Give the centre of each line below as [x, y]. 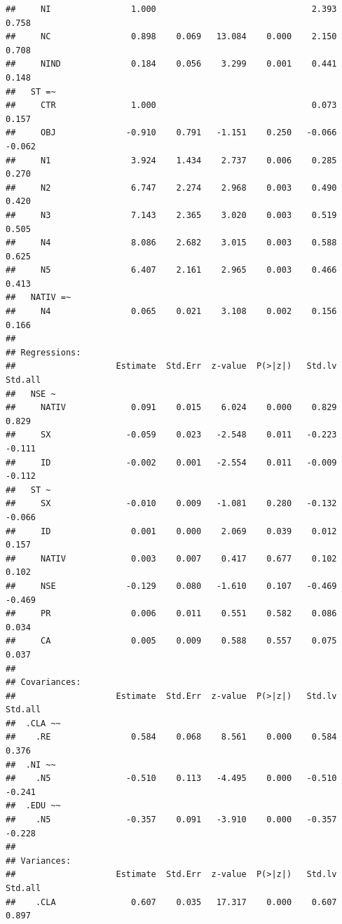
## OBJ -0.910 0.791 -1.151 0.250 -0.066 [171, 133]
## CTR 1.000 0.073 [171, 106]
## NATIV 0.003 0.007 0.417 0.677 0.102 [171, 558]
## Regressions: [43, 352]
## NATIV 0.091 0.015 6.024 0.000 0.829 [171, 408]
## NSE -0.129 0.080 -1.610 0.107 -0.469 [171, 586]
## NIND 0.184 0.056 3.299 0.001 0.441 [171, 64]
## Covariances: [43, 682]
